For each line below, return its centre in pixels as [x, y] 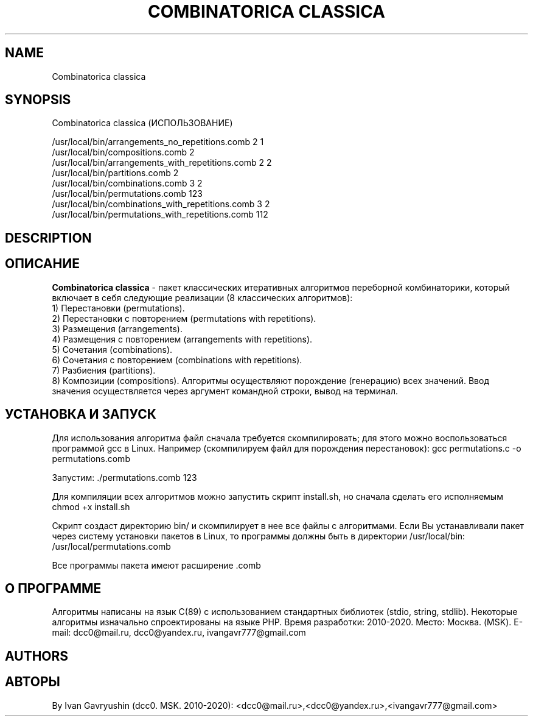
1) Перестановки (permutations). [118, 308]
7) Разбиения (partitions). [104, 370]
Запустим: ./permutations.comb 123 [124, 477]
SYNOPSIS [38, 100]
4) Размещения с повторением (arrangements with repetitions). [182, 339]
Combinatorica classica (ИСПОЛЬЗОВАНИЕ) [142, 123]
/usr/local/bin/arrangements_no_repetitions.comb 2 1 [158, 142]
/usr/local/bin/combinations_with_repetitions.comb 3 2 [161, 204]
